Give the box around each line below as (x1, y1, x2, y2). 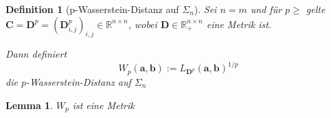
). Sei (194, 2, 217, 16)
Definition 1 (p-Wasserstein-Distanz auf (5, 2, 179, 16)
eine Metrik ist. (206, 16, 272, 31)
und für (250, 2, 282, 16)
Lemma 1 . (5, 97, 54, 112)
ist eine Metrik (72, 97, 135, 112)
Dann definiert (5, 47, 67, 61)
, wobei (128, 16, 157, 31)
